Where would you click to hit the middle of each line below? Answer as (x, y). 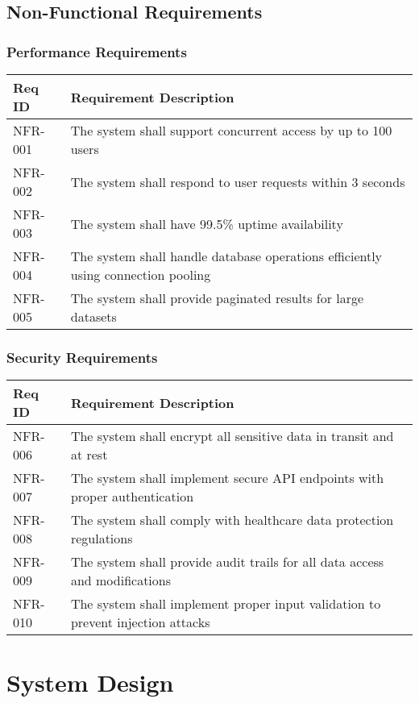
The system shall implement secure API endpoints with (227, 478)
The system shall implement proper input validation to (226, 604)
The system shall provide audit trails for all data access (227, 562)
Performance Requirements (97, 51)
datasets (93, 316)
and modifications (121, 580)
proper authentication (132, 497)
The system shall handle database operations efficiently (226, 256)
